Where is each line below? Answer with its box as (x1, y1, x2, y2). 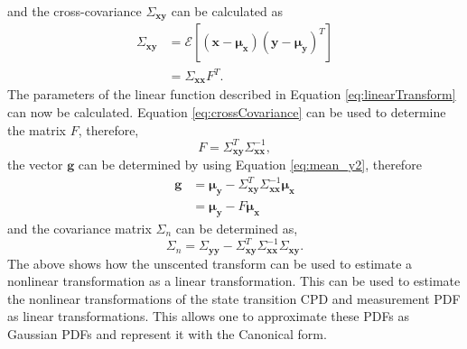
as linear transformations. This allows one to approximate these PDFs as (7, 307, 410, 326)
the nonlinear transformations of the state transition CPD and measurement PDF (7, 289, 461, 308)
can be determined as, (175, 218, 298, 237)
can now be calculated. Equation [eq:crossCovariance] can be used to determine (7, 103, 446, 122)
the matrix (7, 120, 66, 139)
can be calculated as (171, 2, 284, 20)
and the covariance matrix (7, 218, 152, 237)
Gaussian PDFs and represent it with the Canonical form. (7, 324, 327, 343)
